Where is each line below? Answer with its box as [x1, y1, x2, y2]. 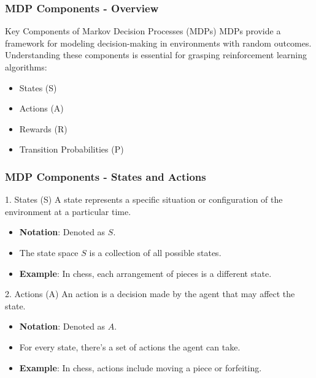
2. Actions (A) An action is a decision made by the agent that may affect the [5, 287, 295, 300]
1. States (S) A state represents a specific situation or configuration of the [5, 193, 283, 206]
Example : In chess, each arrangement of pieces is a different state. [19, 266, 272, 279]
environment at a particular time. [5, 205, 131, 217]
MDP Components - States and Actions [5, 168, 206, 184]
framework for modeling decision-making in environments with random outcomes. [5, 36, 312, 49]
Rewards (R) [19, 122, 67, 135]
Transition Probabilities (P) [19, 143, 124, 156]
